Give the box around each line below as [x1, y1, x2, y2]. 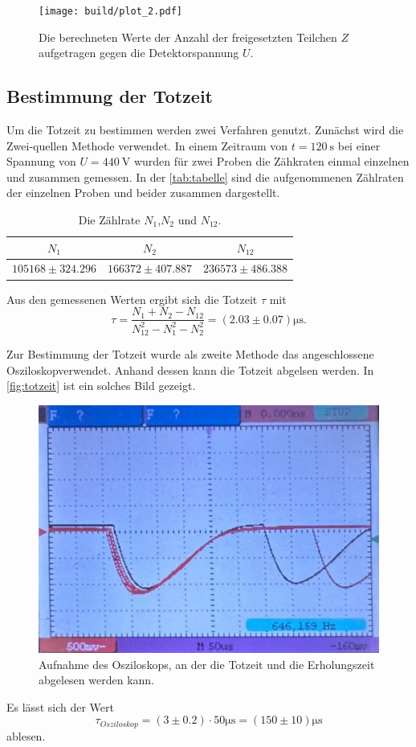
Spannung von [6, 153, 76, 170]
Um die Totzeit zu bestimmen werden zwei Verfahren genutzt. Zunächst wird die [6, 121, 404, 138]
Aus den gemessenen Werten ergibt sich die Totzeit [6, 290, 258, 307]
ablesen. [6, 727, 46, 744]
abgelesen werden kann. [39, 671, 155, 688]
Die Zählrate [78, 211, 141, 228]
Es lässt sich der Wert [6, 698, 114, 715]
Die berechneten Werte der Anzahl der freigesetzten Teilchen [39, 28, 337, 45]
